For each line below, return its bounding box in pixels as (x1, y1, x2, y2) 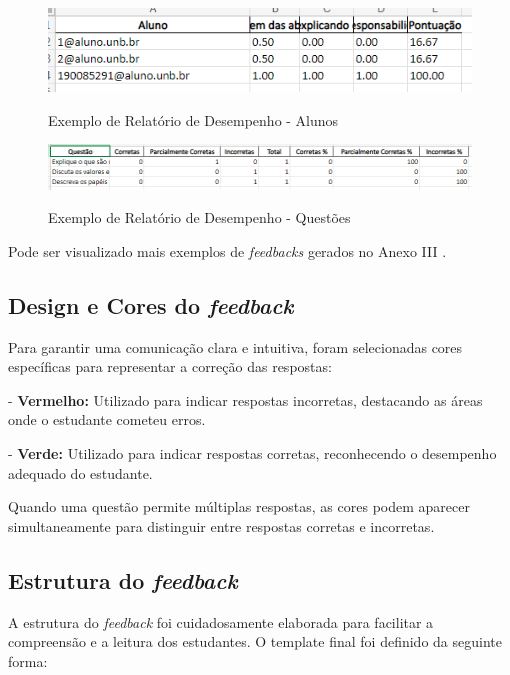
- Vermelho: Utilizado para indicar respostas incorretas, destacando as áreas (8, 389, 483, 410)
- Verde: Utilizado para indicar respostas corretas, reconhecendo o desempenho (8, 442, 497, 463)
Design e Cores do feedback (8, 289, 294, 320)
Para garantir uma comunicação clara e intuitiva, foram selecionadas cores (8, 336, 463, 357)
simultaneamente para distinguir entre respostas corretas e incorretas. (8, 515, 435, 536)
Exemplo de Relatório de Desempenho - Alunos (48, 109, 339, 130)
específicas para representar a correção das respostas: (8, 356, 332, 377)
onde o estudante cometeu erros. (8, 409, 206, 430)
